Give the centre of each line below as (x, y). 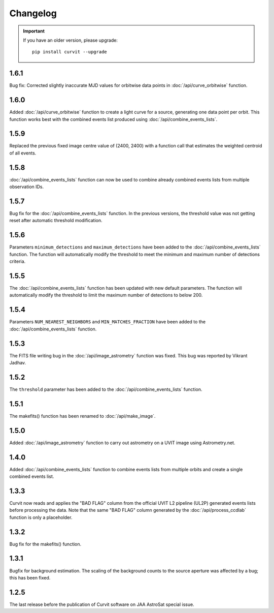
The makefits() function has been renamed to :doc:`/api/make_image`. (82, 416)
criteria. (18, 261)
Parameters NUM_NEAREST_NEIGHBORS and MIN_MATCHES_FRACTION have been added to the (107, 322)
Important (34, 31)
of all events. (23, 153)
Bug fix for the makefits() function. (45, 544)
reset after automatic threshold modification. (56, 221)
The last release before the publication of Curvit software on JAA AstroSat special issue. (102, 604)
